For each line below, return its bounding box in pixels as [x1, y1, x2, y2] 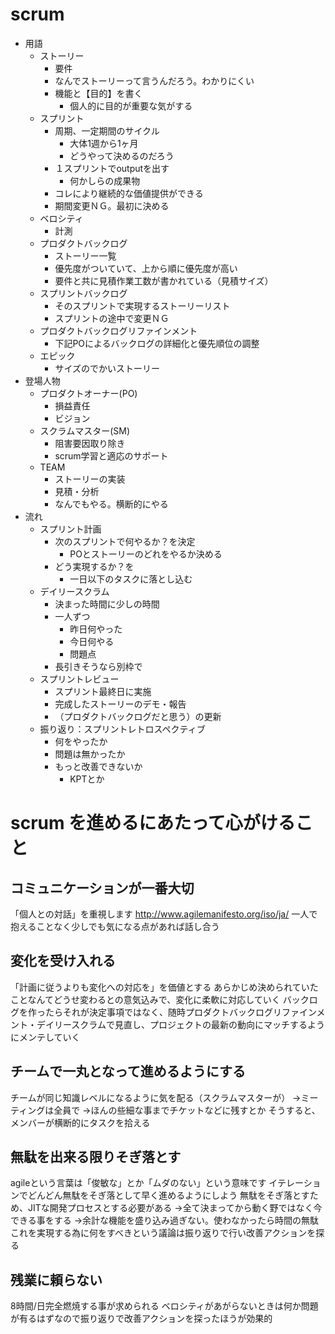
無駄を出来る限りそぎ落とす [10, 1148, 182, 1165]
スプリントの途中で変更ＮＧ [54, 312, 170, 324]
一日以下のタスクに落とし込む [69, 573, 193, 585]
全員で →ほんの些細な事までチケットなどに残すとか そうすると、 [53, 1104, 321, 1116]
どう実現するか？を [54, 560, 135, 572]
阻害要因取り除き [54, 437, 126, 449]
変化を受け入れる [10, 953, 116, 970]
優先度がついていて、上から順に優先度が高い [54, 262, 238, 274]
